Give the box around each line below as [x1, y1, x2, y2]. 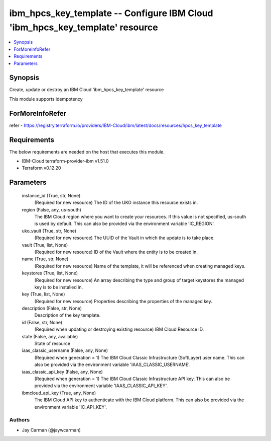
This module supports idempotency [9, 96, 83, 102]
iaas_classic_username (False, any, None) [22, 347, 108, 353]
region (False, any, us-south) [22, 206, 81, 212]
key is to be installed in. [34, 284, 83, 290]
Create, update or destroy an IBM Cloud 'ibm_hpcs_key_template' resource [9, 87, 164, 93]
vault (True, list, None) [22, 242, 68, 248]
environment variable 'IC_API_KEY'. [34, 404, 107, 410]
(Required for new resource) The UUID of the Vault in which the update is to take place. [34, 235, 215, 241]
